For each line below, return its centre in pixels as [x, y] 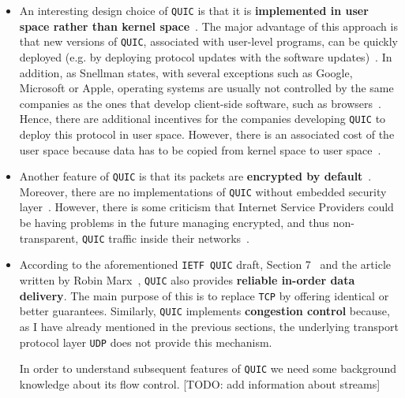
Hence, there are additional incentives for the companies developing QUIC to [202, 119]
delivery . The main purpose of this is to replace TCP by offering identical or [204, 295]
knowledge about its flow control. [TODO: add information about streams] [200, 383]
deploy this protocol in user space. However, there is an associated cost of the [207, 134]
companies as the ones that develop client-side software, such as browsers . [200, 103]
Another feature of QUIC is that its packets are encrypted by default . [195, 176]
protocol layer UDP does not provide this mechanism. [146, 342]
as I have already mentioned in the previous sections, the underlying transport [209, 326]
